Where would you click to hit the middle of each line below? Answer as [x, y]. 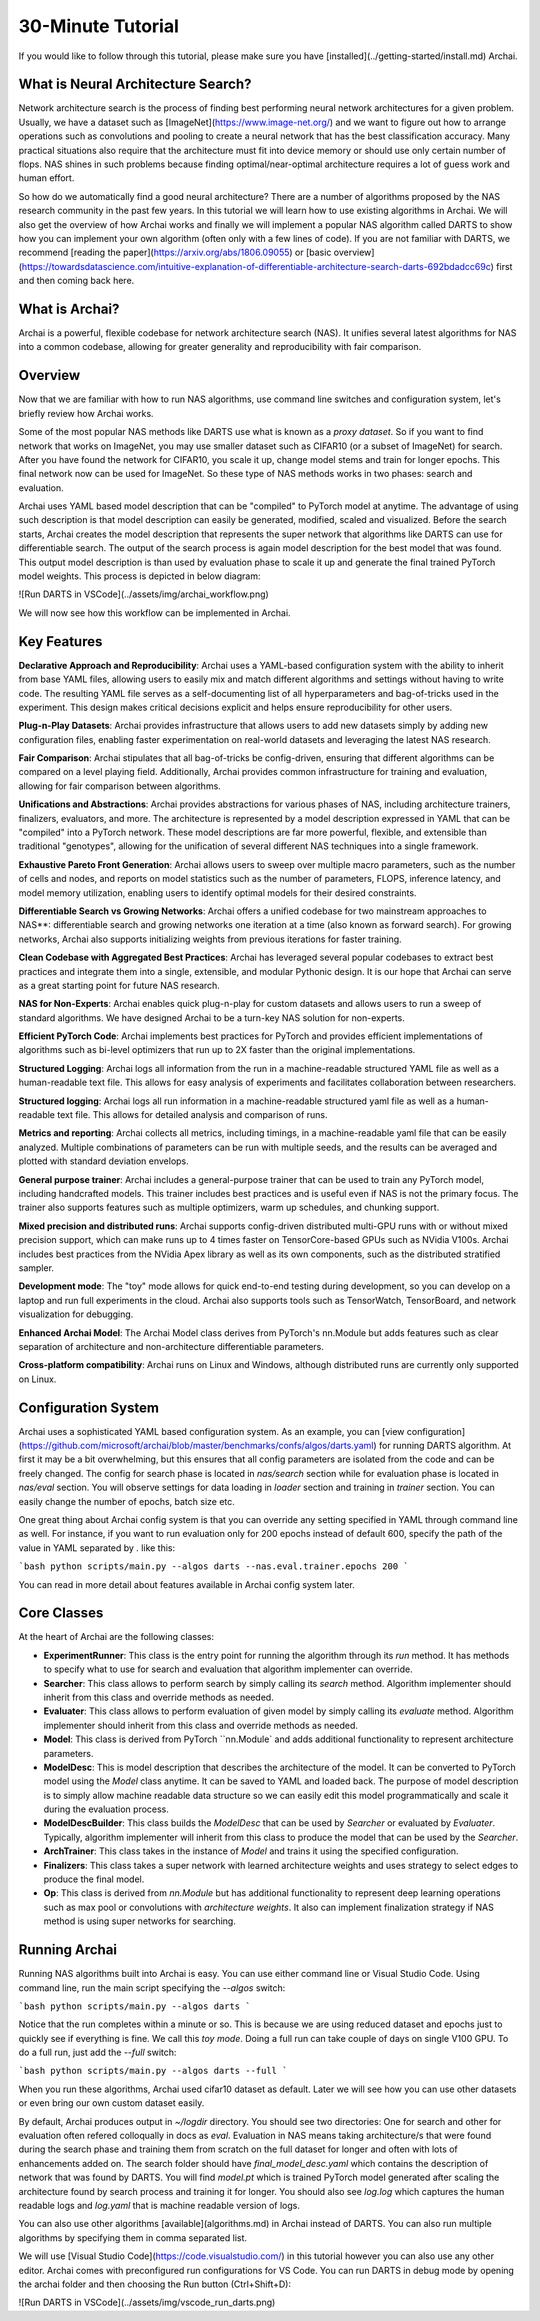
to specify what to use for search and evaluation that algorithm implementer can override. [228, 1669]
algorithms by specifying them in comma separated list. [133, 2237]
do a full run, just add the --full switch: [97, 2052]
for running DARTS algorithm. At [445, 1445]
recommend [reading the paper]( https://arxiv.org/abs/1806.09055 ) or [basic [175, 252]
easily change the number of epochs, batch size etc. [126, 1501]
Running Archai [68, 1950]
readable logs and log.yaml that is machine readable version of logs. [159, 2205]
